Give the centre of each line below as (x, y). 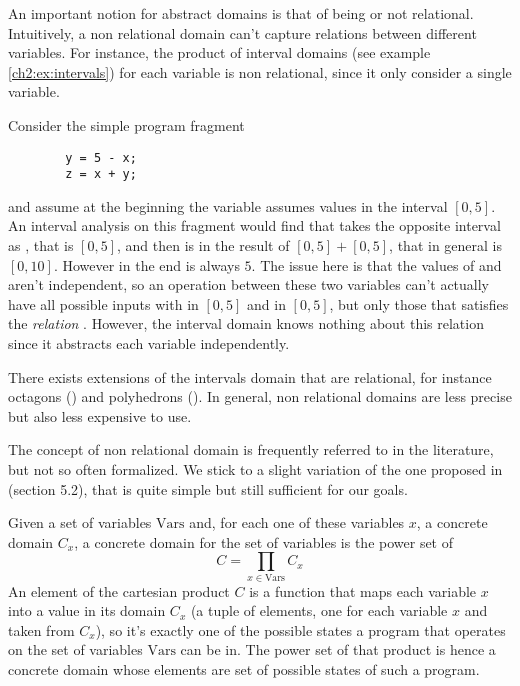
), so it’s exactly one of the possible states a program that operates (300, 629)
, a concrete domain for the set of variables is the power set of (263, 541)
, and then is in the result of (203, 245)
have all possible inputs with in (103, 303)
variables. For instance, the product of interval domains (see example (219, 52)
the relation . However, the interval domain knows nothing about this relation (246, 323)
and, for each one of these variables (297, 522)
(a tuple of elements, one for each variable (319, 610)
